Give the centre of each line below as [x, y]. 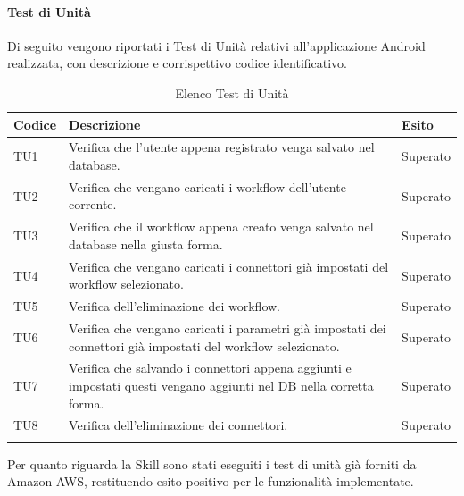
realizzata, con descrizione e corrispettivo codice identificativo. [178, 63]
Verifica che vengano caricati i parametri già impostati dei [228, 328]
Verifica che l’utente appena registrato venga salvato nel [222, 147]
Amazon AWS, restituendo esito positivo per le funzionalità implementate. [211, 481]
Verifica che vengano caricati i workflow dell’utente [207, 186]
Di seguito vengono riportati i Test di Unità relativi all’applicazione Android [216, 45]
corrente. [93, 204]
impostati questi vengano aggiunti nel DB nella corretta [221, 386]
